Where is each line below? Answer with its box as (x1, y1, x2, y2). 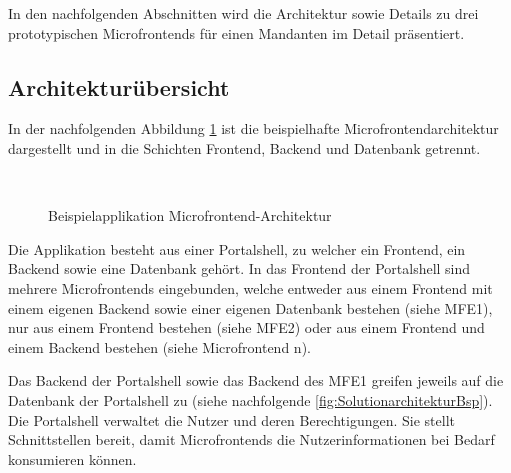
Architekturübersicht (8, 71, 230, 102)
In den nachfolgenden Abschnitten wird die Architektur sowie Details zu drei (8, 3, 479, 23)
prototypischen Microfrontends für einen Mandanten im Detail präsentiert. (8, 22, 465, 43)
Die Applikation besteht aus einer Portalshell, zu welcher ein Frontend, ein (8, 238, 466, 259)
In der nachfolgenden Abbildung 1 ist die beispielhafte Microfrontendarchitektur (8, 118, 499, 139)
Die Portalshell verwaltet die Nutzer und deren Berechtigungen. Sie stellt (8, 409, 455, 430)
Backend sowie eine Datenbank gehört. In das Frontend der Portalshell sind (8, 258, 471, 279)
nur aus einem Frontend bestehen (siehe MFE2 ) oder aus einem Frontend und (8, 317, 485, 338)
